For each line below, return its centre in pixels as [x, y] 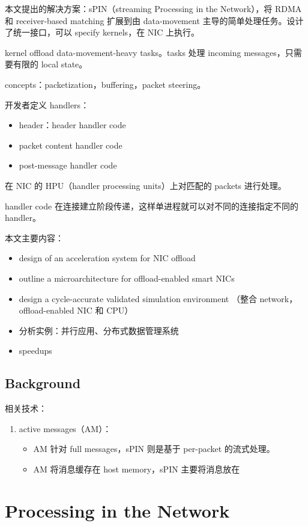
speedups [35, 351]
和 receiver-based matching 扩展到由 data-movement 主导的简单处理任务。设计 [154, 20]
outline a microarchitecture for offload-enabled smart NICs [127, 278]
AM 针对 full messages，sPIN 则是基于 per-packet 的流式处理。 [154, 449]
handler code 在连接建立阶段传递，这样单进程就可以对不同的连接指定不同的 [152, 206]
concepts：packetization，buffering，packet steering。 [105, 84]
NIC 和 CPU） [105, 310]
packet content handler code [71, 145]
